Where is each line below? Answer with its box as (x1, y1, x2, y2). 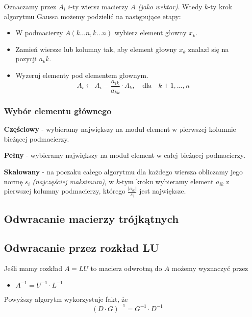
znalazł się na (188, 44, 229, 54)
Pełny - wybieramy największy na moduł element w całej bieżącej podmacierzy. (4, 150, 246, 160)
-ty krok (208, 1, 232, 11)
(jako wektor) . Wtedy (138, 1, 202, 11)
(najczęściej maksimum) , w (32, 176, 114, 186)
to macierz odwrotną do (90, 263, 162, 273)
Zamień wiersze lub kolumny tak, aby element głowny (15, 44, 177, 54)
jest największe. (139, 186, 186, 196)
